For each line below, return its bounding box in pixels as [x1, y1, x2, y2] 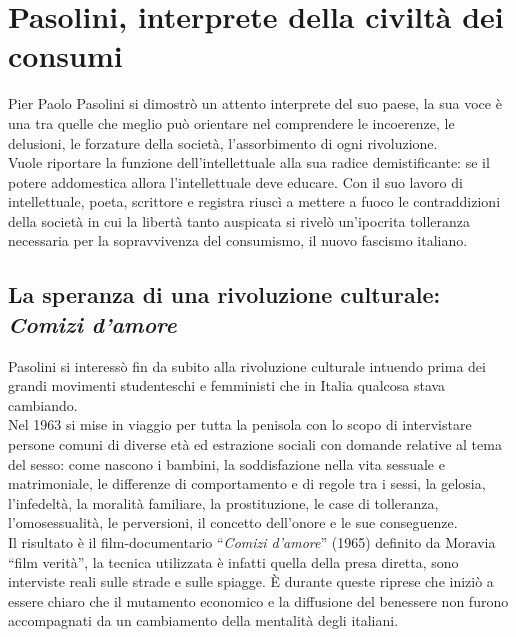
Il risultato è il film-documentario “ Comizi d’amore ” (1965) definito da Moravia [8, 532, 496, 552]
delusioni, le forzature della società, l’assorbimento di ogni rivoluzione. [8, 132, 438, 153]
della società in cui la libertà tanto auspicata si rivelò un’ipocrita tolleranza [8, 210, 471, 231]
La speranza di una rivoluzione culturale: [8, 279, 441, 310]
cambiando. [8, 394, 78, 415]
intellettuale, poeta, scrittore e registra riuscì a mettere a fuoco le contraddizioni [8, 191, 501, 212]
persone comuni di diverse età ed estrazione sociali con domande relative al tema [8, 434, 502, 455]
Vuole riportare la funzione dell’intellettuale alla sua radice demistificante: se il [8, 152, 490, 173]
